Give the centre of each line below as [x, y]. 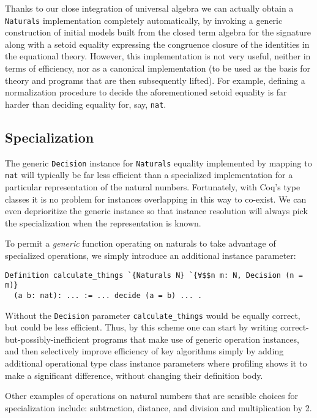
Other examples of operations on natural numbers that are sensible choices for [152, 396]
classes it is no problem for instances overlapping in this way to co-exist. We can [156, 199]
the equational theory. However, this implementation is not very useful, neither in [158, 56]
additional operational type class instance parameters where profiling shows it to [156, 363]
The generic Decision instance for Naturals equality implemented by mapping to [158, 162]
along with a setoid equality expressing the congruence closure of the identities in [157, 44]
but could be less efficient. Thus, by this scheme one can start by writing [141, 327]
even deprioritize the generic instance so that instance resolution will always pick [156, 211]
